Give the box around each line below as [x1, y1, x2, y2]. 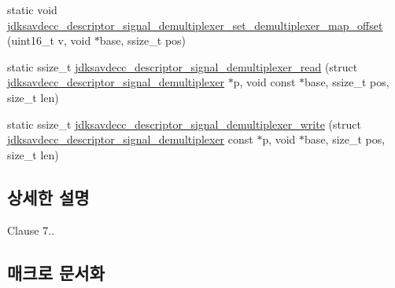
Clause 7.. [7, 221, 54, 238]
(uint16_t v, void [7, 32, 91, 49]
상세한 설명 [7, 184, 90, 209]
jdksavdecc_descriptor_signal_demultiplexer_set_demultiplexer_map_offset [7, 16, 383, 33]
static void [7, 2, 57, 17]
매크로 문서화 [7, 260, 105, 284]
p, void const [233, 74, 296, 90]
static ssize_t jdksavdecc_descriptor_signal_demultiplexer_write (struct [7, 115, 361, 132]
